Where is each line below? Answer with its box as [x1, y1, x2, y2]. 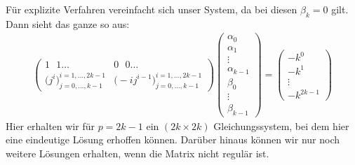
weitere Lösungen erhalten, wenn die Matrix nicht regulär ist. [6, 145, 269, 160]
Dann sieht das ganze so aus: [6, 16, 130, 31]
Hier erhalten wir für [6, 118, 95, 133]
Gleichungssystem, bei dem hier [213, 118, 349, 133]
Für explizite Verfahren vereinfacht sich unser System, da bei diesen [6, 2, 297, 16]
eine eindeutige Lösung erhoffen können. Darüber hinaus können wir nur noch [6, 132, 340, 147]
